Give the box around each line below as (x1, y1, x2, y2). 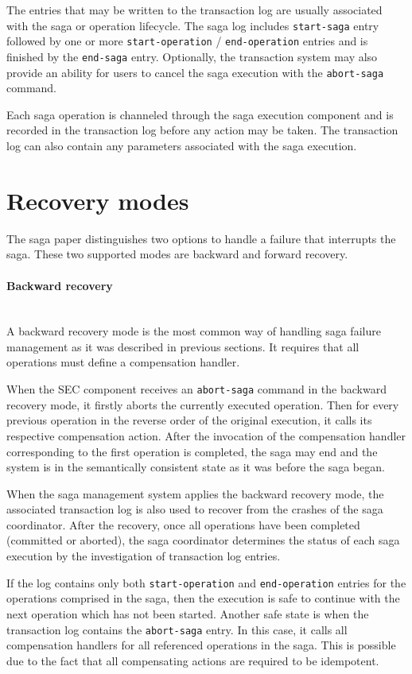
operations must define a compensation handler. (6, 354, 240, 370)
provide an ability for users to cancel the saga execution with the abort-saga (6, 64, 384, 80)
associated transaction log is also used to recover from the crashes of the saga (6, 501, 383, 517)
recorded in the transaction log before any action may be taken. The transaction (6, 122, 398, 138)
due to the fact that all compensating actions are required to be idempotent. (6, 652, 379, 668)
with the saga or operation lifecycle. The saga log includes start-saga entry (6, 17, 379, 33)
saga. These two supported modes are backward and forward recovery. (6, 246, 348, 262)
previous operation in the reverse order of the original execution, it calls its (6, 412, 372, 428)
